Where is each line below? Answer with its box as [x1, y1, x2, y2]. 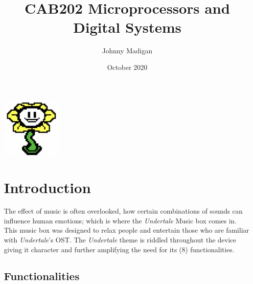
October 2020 [107, 62, 148, 72]
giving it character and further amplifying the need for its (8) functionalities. [4, 244, 234, 254]
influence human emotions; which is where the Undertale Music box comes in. [4, 215, 237, 225]
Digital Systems [73, 17, 182, 37]
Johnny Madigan [102, 45, 153, 56]
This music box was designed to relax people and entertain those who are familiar [4, 225, 250, 235]
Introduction [4, 177, 91, 197]
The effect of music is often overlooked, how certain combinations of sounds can [4, 206, 243, 216]
